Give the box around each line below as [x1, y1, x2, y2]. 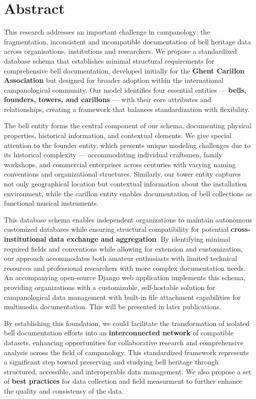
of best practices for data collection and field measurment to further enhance [4, 376, 242, 386]
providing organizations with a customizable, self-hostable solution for [4, 282, 216, 292]
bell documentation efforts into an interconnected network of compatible [4, 327, 234, 338]
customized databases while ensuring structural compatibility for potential [4, 224, 229, 234]
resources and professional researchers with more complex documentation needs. [4, 262, 246, 273]
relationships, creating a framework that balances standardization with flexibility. [4, 104, 250, 114]
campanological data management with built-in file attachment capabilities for [4, 291, 241, 302]
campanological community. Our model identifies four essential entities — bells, [4, 84, 247, 95]
